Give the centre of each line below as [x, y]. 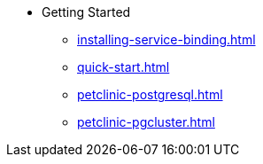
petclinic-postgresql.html [150, 94]
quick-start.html [124, 67]
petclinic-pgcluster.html [146, 122]
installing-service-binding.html [166, 39]
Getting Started [86, 12]
